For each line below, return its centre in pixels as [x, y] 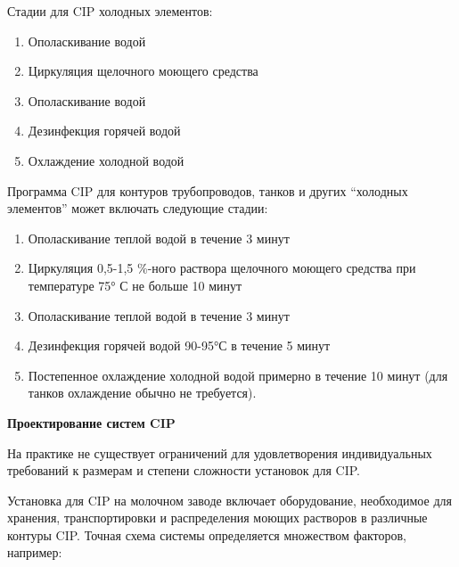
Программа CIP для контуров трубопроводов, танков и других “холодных [208, 190]
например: [35, 552]
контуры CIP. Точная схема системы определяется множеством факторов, [207, 534]
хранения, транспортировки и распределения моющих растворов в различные [217, 518]
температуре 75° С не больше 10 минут [135, 285]
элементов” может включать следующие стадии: [138, 208]
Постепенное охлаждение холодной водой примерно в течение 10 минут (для [238, 375]
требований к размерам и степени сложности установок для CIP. [184, 470]
